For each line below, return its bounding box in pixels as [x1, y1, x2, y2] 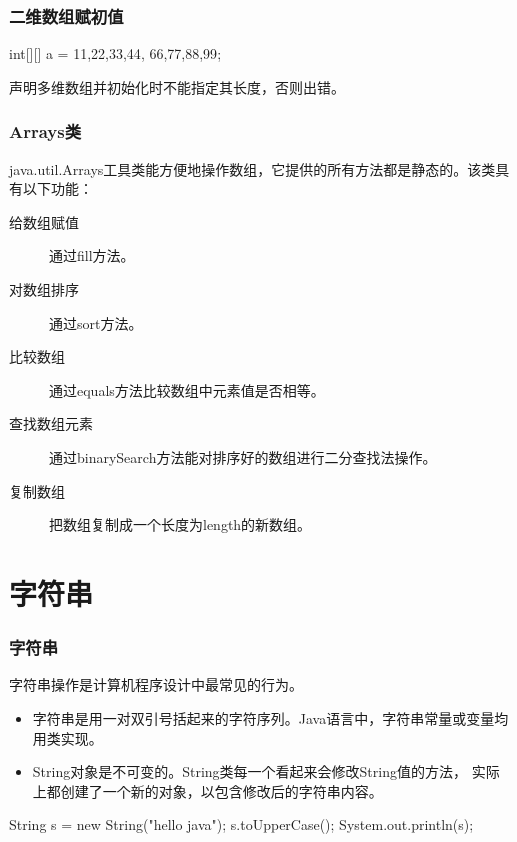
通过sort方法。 [49, 312, 143, 333]
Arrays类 [9, 119, 82, 144]
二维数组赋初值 [9, 3, 124, 28]
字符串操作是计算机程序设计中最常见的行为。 [9, 674, 303, 695]
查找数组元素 [9, 413, 93, 434]
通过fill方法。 [49, 245, 135, 266]
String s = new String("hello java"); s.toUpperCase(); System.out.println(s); [9, 814, 474, 835]
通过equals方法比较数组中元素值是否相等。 [49, 379, 325, 400]
